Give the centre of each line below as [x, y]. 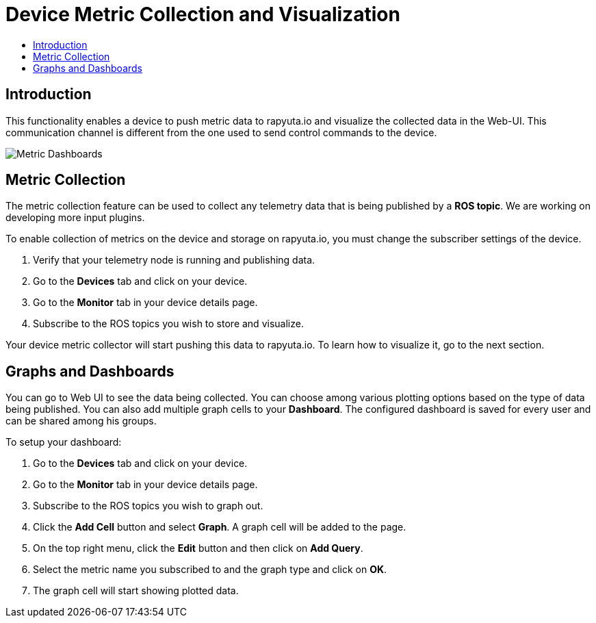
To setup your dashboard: [64, 442]
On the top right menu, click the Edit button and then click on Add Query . [198, 548]
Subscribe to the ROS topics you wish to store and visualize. [168, 324]
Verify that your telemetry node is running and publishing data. [174, 260]
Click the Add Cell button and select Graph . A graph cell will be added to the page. [220, 527]
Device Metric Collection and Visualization [203, 14]
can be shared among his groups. [81, 421]
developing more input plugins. [75, 218]
